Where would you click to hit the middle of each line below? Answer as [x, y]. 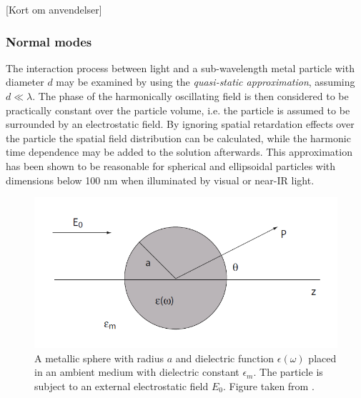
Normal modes [49, 41]
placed [322, 358]
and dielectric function [225, 358]
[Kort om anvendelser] [54, 9]
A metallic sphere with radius [99, 358]
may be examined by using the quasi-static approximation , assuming [206, 82]
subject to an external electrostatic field [122, 385]
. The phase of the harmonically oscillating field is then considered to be [191, 96]
